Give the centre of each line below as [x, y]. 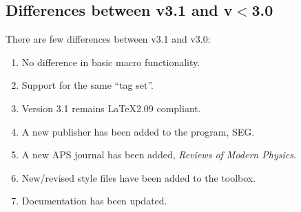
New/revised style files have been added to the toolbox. [139, 177]
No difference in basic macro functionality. [111, 62]
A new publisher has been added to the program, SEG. [138, 131]
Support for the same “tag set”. [87, 85]
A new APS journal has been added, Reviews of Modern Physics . [159, 155]
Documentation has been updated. [94, 201]
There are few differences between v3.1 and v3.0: [108, 39]
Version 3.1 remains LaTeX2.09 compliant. [111, 108]
